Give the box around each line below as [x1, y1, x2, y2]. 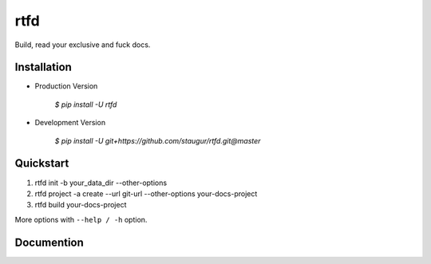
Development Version [34, 118, 106, 128]
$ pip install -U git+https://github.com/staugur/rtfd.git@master [54, 136, 261, 145]
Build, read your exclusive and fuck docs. [14, 40, 151, 49]
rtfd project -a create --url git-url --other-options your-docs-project [34, 188, 258, 199]
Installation [14, 61, 72, 74]
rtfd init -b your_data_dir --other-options [34, 178, 168, 187]
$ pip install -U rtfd [54, 100, 117, 109]
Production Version [34, 81, 98, 91]
